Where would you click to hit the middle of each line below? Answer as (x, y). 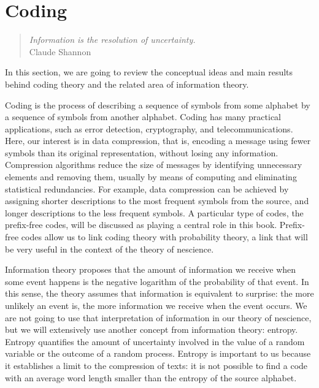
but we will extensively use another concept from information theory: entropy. (152, 329)
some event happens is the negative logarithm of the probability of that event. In (157, 281)
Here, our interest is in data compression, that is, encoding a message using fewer (158, 141)
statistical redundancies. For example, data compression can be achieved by (147, 188)
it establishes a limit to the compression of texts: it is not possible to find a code (156, 365)
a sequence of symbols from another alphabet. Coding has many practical (143, 117)
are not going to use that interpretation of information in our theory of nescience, (158, 317)
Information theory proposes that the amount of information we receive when (151, 269)
